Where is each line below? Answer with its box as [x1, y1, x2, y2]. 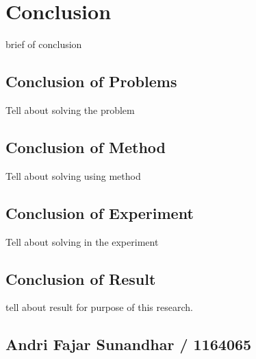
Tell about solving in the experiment [5, 234, 159, 248]
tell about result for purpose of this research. [5, 300, 193, 314]
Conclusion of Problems [5, 71, 177, 92]
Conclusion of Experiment [5, 202, 194, 223]
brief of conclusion [5, 37, 82, 51]
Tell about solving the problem [5, 102, 135, 117]
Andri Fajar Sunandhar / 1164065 [5, 334, 252, 355]
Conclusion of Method [5, 136, 166, 157]
